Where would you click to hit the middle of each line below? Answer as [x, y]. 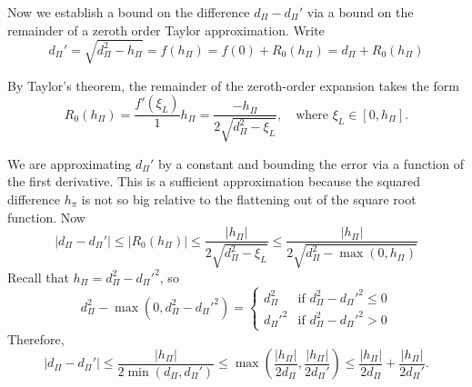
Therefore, [36, 338]
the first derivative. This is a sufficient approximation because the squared [214, 181]
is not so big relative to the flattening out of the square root [249, 198]
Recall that [38, 277]
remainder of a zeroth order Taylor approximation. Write [166, 30]
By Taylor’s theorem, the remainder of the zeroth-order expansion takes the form [233, 85]
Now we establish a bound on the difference [129, 12]
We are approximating [70, 163]
